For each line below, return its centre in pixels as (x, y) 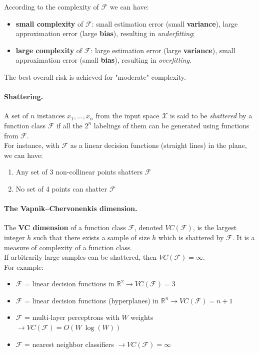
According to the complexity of (51, 7)
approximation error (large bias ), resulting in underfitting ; (105, 33)
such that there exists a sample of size (92, 237)
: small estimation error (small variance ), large (165, 23)
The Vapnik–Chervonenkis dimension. (71, 208)
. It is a (243, 237)
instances (51, 116)
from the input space (127, 116)
